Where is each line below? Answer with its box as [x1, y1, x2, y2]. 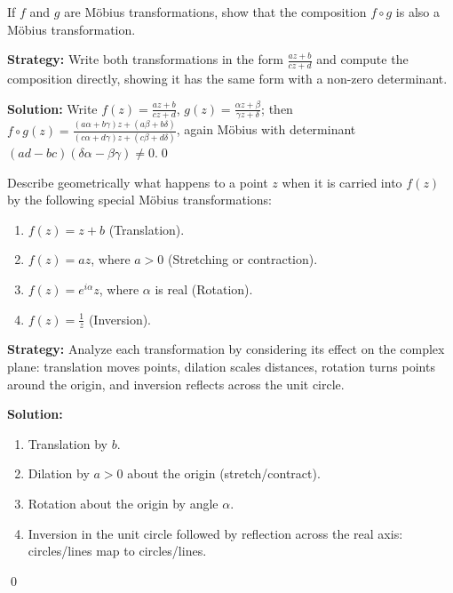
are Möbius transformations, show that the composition [64, 3, 367, 20]
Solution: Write [7, 99, 98, 117]
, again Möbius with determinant [176, 120, 356, 139]
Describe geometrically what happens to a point [7, 172, 268, 191]
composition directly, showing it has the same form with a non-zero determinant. [7, 69, 448, 88]
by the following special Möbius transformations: [7, 190, 272, 209]
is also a [395, 3, 441, 20]
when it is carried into [282, 172, 402, 191]
